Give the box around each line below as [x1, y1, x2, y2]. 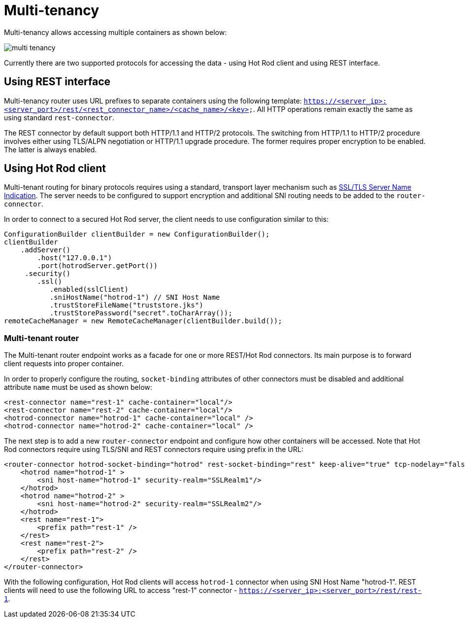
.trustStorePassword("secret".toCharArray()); [49, 309, 232, 317]
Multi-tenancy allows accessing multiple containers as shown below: [4, 28, 227, 36]
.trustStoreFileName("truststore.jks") [49, 301, 203, 310]
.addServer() [20, 246, 70, 254]
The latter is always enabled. [4, 145, 97, 154]
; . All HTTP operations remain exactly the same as [249, 104, 413, 113]
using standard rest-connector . [4, 113, 115, 122]
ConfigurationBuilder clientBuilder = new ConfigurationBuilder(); [4, 230, 270, 239]
